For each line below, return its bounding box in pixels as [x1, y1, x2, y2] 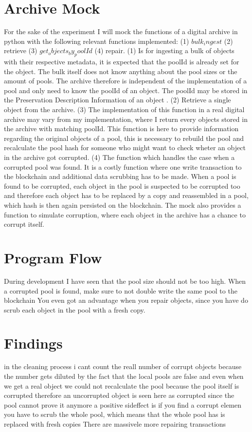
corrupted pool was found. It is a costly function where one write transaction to [4, 161, 242, 172]
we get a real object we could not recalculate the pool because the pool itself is [4, 380, 239, 391]
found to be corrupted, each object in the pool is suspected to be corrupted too [4, 180, 240, 191]
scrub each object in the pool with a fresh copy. [4, 304, 145, 314]
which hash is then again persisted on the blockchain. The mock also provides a [4, 200, 241, 210]
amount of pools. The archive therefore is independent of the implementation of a [4, 76, 247, 86]
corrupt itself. [4, 219, 45, 229]
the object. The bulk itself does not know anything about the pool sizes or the [4, 66, 237, 76]
